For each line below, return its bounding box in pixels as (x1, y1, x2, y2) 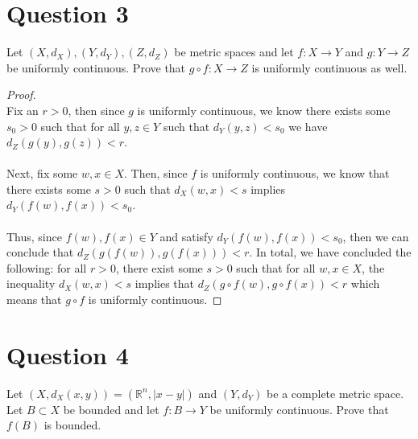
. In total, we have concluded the (249, 244, 412, 261)
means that (6, 291, 62, 308)
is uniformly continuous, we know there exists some (137, 101, 391, 118)
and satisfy (159, 228, 213, 244)
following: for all (6, 259, 87, 276)
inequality (6, 275, 56, 292)
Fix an (6, 101, 39, 118)
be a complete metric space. (267, 384, 404, 401)
